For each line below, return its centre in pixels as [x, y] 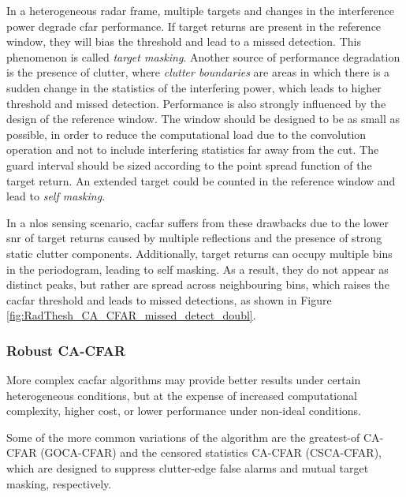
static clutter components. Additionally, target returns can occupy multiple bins [199, 253]
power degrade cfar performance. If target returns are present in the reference [194, 26]
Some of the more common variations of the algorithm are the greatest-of [183, 437]
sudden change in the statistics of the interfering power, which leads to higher [194, 87]
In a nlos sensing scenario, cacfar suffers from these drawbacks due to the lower [197, 222]
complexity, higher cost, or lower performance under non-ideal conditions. [184, 411]
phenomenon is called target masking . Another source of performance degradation [203, 56]
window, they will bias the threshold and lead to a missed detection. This [184, 41]
